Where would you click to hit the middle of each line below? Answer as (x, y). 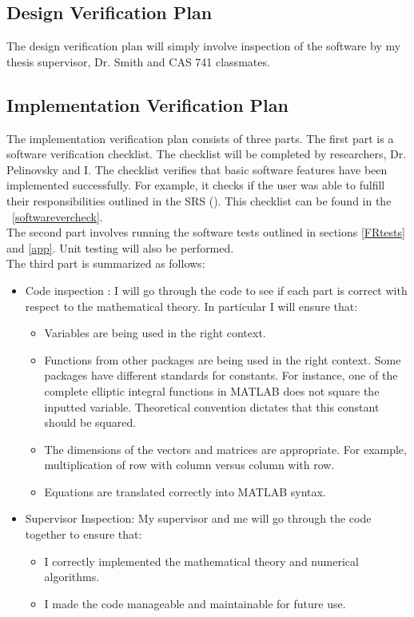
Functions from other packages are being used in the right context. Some (223, 359)
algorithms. (72, 577)
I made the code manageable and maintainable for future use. (195, 603)
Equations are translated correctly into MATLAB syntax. (185, 491)
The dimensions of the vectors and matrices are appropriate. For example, (225, 449)
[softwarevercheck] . (58, 216)
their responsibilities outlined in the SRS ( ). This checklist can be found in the (199, 200)
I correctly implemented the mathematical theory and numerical (201, 561)
